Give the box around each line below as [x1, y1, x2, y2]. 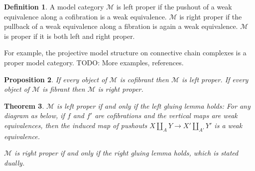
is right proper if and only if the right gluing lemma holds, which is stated [14, 148, 239, 158]
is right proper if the [179, 11, 242, 21]
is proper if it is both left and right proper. [4, 30, 135, 41]
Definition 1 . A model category [4, 1, 104, 11]
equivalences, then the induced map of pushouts [4, 120, 147, 130]
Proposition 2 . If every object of [4, 74, 107, 84]
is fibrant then [42, 84, 85, 94]
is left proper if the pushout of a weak [116, 1, 232, 11]
